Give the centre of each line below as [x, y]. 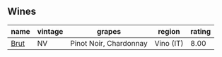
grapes [109, 31]
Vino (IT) [169, 43]
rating [201, 31]
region [169, 31]
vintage [50, 31]
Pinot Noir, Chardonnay [109, 43]
